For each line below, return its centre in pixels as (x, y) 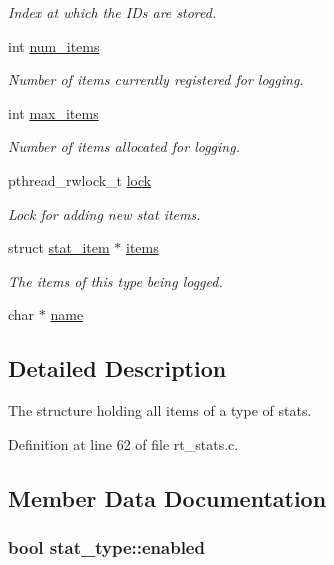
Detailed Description (117, 368)
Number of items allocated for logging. (124, 146)
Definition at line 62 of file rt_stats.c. (123, 443)
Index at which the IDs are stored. (112, 12)
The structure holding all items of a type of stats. (160, 410)
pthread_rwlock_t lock (80, 179)
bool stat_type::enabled (106, 547)
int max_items (53, 112)
